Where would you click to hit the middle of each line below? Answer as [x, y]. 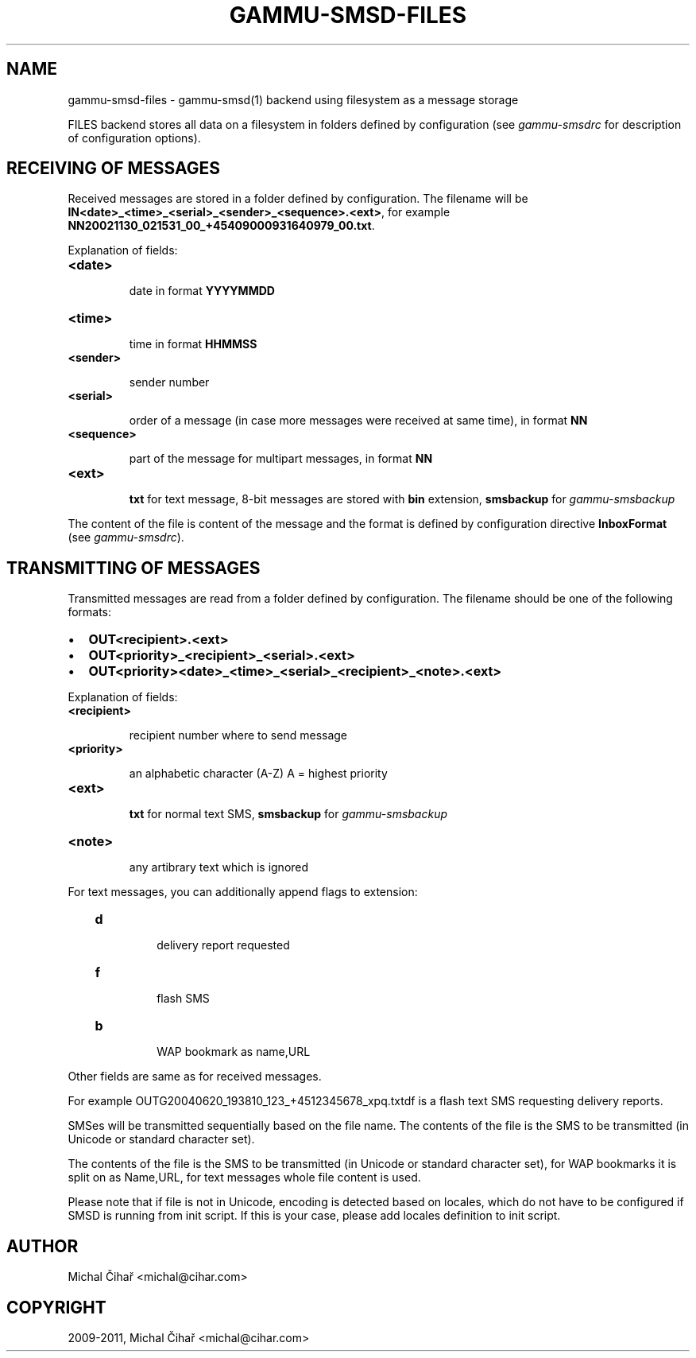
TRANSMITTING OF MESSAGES [133, 568]
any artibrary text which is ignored [219, 867]
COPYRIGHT [56, 1307]
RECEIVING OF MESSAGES [114, 169]
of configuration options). [134, 138]
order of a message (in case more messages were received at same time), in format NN [358, 421]
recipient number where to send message [238, 735]
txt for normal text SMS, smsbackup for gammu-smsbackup [288, 814]
